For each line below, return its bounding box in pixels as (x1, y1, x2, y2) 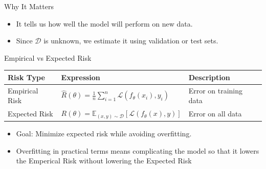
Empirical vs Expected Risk (4, 52, 92, 63)
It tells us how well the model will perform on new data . (16, 18, 193, 29)
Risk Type (8, 71, 45, 82)
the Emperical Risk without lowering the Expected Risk (16, 155, 192, 166)
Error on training (188, 85, 243, 95)
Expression (61, 71, 100, 82)
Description (188, 71, 230, 82)
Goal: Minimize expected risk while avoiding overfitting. (16, 128, 192, 139)
